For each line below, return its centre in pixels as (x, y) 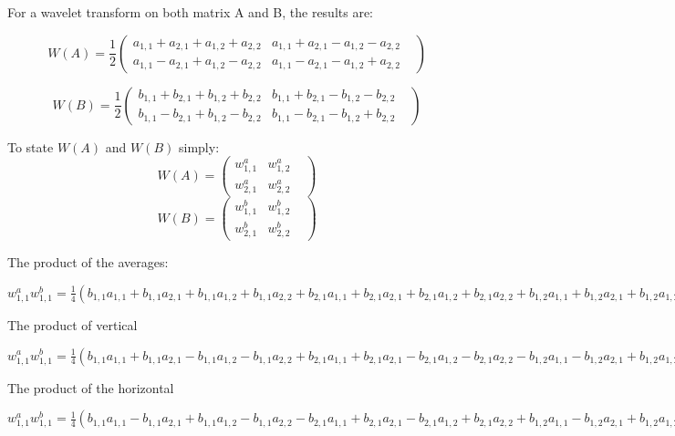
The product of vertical (73, 324)
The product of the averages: (88, 262)
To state (31, 146)
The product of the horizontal (91, 387)
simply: (199, 146)
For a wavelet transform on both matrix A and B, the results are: (191, 12)
